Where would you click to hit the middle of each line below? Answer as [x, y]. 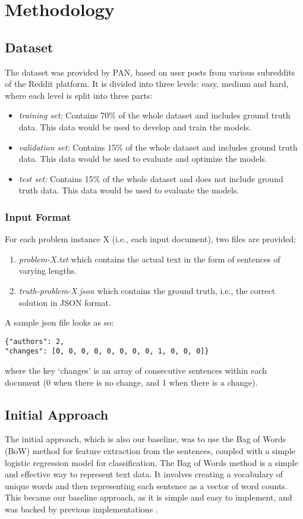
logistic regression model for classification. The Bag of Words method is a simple [151, 462]
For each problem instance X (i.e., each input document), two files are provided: [151, 239]
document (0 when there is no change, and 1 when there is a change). [131, 382]
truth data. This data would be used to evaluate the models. [129, 190]
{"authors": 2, [35, 341]
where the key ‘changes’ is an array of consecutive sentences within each [136, 371]
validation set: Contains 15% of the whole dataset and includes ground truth [158, 147]
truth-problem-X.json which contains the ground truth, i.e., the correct [147, 290]
